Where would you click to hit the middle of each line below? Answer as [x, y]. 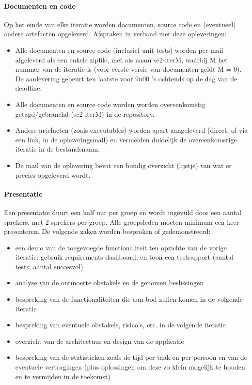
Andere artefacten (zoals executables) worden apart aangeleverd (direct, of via [132, 130]
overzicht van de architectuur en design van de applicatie [100, 341]
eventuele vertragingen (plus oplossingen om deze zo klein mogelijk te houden [130, 367]
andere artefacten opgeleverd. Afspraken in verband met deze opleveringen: [115, 34]
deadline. [29, 88]
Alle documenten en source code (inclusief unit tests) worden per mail [119, 50]
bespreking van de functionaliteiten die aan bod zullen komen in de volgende [129, 299]
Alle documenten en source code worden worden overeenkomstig [110, 104]
